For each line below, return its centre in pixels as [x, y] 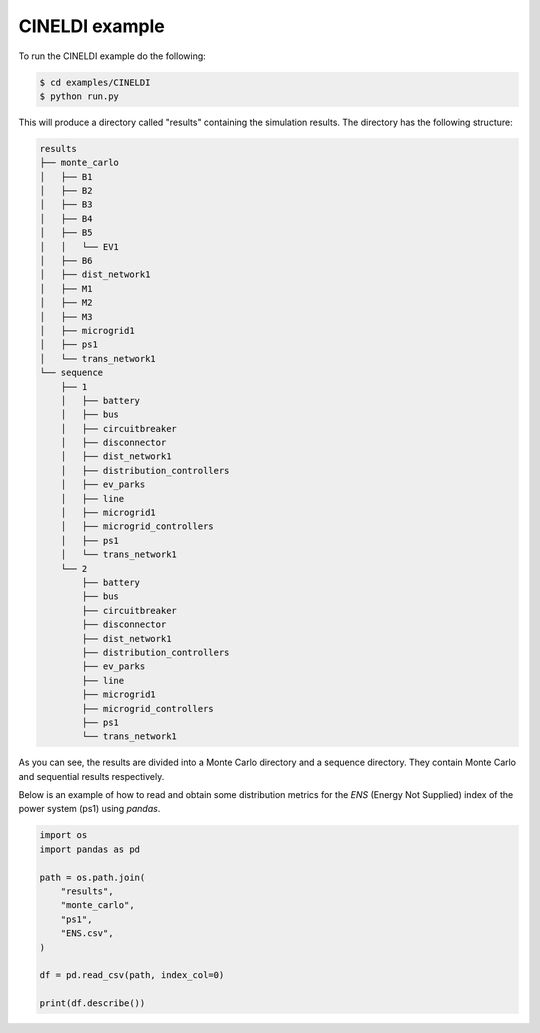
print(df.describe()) [92, 1003]
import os [63, 835]
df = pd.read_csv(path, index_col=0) [132, 975]
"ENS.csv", [87, 933]
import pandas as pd [89, 849]
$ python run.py [79, 96]
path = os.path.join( [92, 877]
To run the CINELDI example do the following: [112, 56]
